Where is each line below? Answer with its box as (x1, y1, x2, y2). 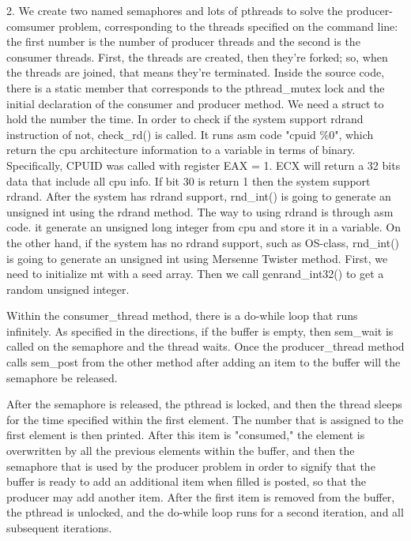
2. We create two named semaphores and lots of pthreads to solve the (6, 2, 343, 18)
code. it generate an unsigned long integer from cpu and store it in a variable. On (6, 219, 401, 235)
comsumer (6, 17, 55, 34)
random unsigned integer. (6, 280, 130, 297)
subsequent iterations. (6, 520, 112, 535)
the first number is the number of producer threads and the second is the (6, 33, 360, 50)
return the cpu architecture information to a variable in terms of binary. (6, 141, 356, 158)
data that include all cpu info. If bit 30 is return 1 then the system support (6, 172, 371, 189)
